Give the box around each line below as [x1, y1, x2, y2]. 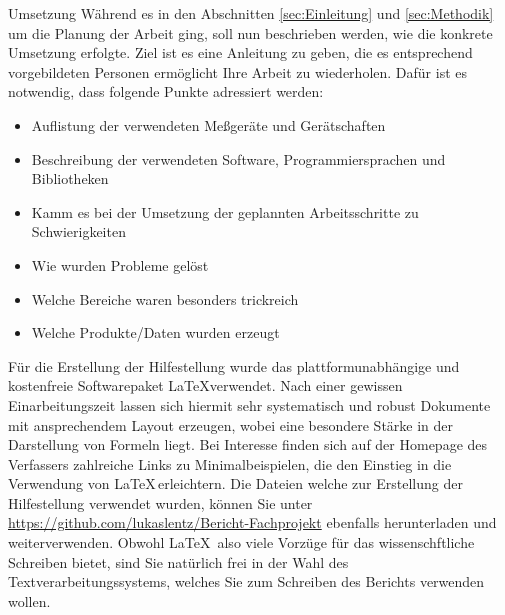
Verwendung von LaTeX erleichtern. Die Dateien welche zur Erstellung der [8, 473, 463, 494]
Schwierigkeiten [31, 221, 126, 242]
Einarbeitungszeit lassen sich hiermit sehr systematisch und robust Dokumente [8, 394, 491, 415]
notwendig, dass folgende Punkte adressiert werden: [8, 81, 324, 102]
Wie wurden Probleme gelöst [31, 254, 209, 275]
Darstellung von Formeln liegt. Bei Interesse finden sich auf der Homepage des [8, 434, 488, 455]
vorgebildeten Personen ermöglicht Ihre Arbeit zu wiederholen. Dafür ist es [8, 61, 468, 82]
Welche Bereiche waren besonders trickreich [31, 288, 299, 309]
